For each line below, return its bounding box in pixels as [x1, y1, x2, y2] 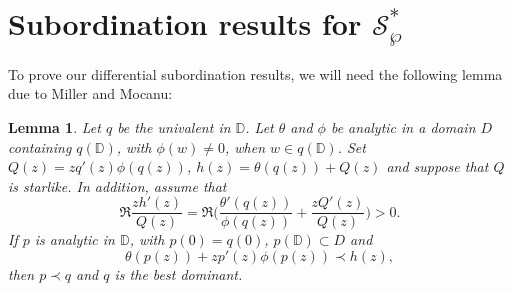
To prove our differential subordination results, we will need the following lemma [8, 63, 503, 84]
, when [225, 136, 266, 157]
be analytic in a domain [330, 117, 476, 138]
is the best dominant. [114, 264, 243, 285]
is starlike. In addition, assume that [8, 175, 227, 196]
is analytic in [34, 229, 115, 250]
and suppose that [386, 156, 489, 177]
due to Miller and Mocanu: [8, 83, 173, 104]
